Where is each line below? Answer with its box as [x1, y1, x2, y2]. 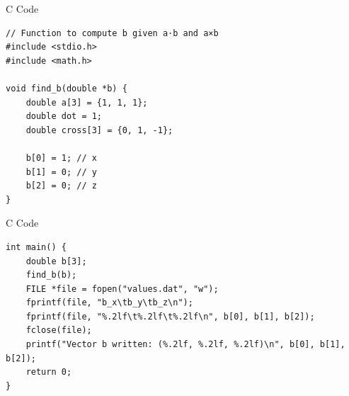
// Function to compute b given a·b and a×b [6, 28, 219, 38]
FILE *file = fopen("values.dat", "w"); [25, 283, 219, 294]
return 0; [25, 367, 72, 378]
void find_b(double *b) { [6, 83, 127, 94]
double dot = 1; [25, 111, 103, 122]
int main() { [6, 242, 67, 252]
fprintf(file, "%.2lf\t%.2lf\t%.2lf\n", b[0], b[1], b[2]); [25, 311, 315, 322]
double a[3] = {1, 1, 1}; [25, 97, 148, 108]
